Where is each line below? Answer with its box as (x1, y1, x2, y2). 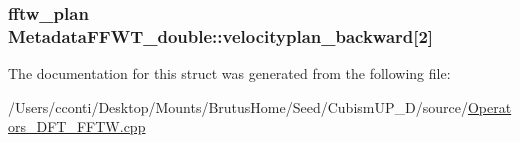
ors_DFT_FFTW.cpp (8, 116, 146, 137)
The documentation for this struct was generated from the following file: (8, 63, 451, 84)
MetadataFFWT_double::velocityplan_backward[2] (8, 23, 434, 48)
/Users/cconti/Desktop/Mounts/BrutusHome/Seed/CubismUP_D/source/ (8, 96, 468, 117)
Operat (467, 96, 512, 117)
